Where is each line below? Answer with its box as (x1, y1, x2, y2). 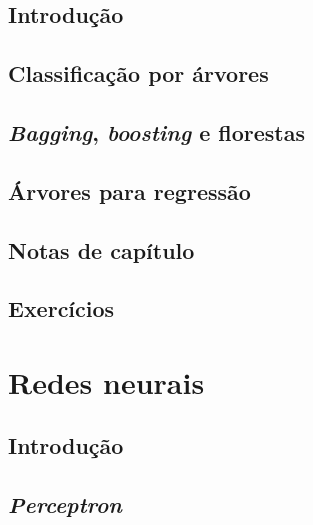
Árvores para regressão (8, 175, 251, 206)
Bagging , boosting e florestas (8, 116, 305, 147)
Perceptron (8, 489, 122, 520)
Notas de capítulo (8, 234, 195, 265)
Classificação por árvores (8, 58, 269, 89)
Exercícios (8, 293, 115, 324)
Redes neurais (8, 361, 205, 402)
